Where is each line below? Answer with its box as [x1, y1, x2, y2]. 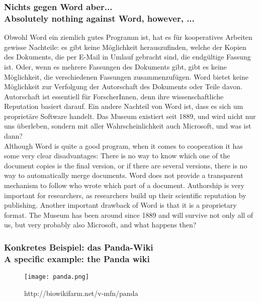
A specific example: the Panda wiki [4, 252, 150, 265]
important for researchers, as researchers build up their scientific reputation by [4, 190, 246, 200]
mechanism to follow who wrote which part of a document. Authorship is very [4, 180, 244, 191]
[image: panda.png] [24, 273, 89, 281]
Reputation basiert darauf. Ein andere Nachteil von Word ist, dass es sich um [4, 101, 243, 111]
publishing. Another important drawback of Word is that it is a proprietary [4, 200, 237, 210]
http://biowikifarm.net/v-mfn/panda [24, 287, 138, 298]
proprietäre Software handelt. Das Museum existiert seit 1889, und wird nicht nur [4, 110, 256, 121]
